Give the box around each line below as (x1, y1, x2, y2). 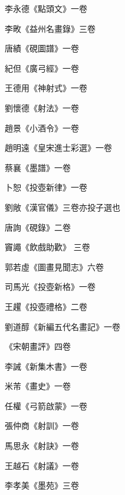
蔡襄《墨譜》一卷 (5, 161, 71, 173)
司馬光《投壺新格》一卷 (5, 280, 96, 293)
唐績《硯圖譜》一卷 (5, 42, 79, 54)
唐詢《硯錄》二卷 (5, 221, 71, 233)
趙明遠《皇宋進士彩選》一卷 (5, 141, 112, 154)
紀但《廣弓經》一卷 (5, 62, 79, 74)
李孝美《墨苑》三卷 (5, 479, 79, 491)
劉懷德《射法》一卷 (5, 101, 79, 114)
